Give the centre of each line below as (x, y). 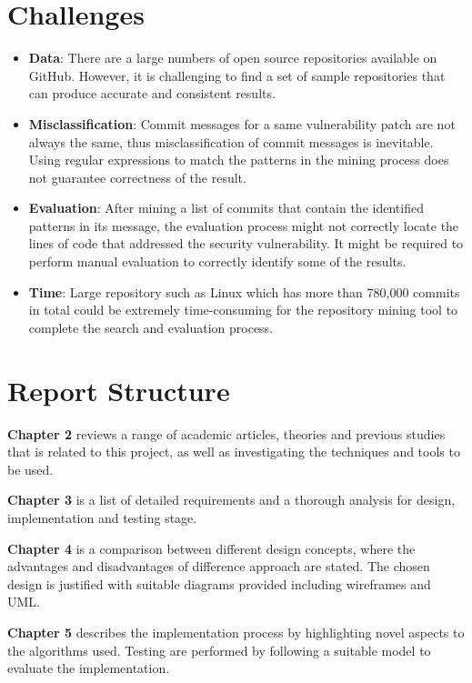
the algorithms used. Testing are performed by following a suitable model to (219, 650)
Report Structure (119, 390)
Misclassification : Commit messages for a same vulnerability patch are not (242, 123)
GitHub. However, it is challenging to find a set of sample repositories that (237, 75)
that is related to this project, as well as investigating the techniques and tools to (234, 452)
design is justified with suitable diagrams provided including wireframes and (219, 583)
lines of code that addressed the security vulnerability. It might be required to (246, 243)
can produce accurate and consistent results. (152, 93)
